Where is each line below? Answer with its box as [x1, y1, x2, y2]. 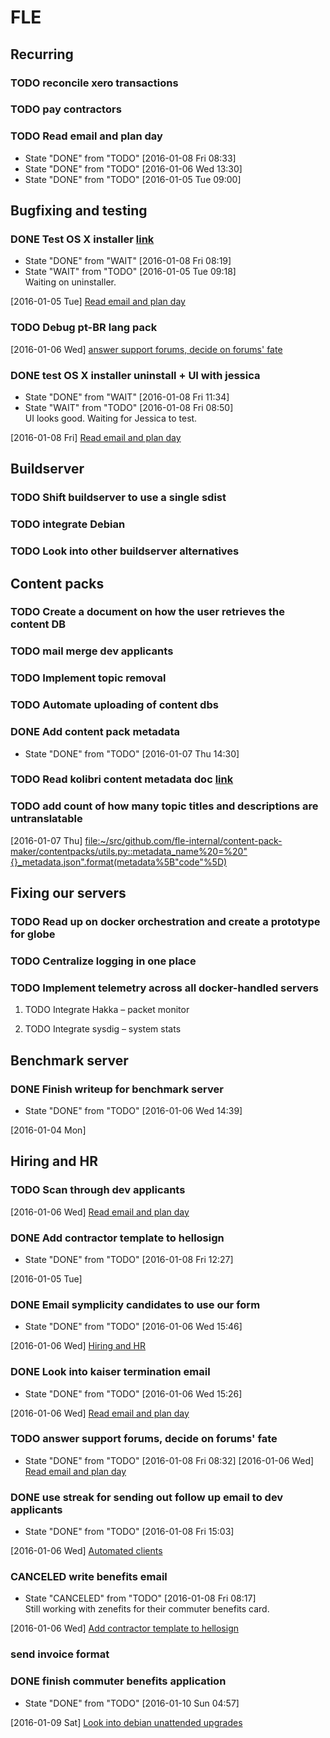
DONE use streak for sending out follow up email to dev [10, 1490, 284, 1504]
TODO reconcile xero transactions [10, 76, 179, 90]
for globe [10, 927, 56, 941]
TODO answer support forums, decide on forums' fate [10, 1432, 278, 1446]
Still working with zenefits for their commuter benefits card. [24, 1603, 270, 1615]
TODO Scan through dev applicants [10, 1183, 186, 1197]
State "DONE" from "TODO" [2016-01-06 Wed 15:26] [24, 1387, 243, 1400]
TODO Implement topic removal [10, 671, 167, 685]
